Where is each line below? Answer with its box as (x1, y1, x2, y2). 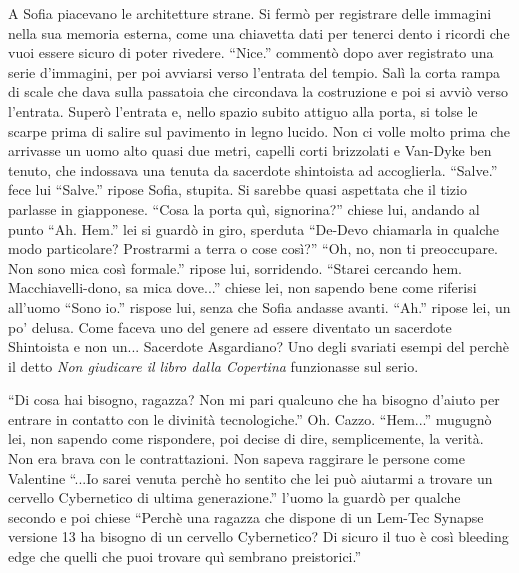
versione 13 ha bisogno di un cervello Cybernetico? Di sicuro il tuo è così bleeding (8, 526, 509, 547)
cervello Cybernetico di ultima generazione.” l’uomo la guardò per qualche (8, 487, 461, 508)
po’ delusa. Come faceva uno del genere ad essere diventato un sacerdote (8, 316, 452, 337)
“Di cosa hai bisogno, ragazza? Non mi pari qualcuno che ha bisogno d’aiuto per (8, 389, 500, 410)
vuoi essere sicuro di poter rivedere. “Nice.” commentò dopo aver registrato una (8, 42, 494, 63)
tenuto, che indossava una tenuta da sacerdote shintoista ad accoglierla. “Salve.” (8, 159, 498, 180)
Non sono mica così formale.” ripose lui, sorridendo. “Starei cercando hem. (8, 257, 462, 278)
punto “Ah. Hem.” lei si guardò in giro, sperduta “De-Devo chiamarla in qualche (8, 218, 500, 239)
